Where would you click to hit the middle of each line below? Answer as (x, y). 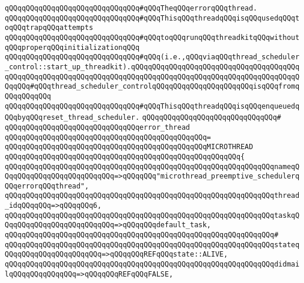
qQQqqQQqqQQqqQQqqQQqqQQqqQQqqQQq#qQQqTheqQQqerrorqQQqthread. (131, 8)
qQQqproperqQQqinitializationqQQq (72, 47)
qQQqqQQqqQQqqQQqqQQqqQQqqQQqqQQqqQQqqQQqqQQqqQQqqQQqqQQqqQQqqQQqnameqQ (152, 166)
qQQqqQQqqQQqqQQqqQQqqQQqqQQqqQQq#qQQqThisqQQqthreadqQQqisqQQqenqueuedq (152, 106)
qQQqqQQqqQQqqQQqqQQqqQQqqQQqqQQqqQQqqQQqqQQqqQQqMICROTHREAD (129, 147)
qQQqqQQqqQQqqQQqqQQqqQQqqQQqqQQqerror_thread (97, 127)
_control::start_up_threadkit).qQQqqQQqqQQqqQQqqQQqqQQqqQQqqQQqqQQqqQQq (152, 67)
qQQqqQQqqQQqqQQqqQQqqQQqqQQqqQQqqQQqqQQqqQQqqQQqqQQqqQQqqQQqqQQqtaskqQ (152, 215)
